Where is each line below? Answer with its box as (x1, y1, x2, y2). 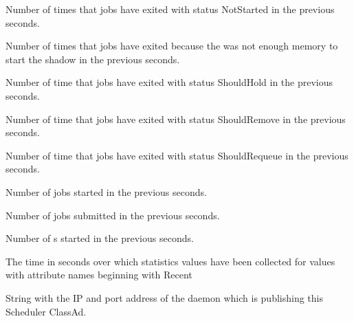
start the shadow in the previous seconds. (5, 52, 180, 66)
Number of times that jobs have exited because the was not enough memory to (5, 38, 338, 53)
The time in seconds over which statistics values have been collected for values (5, 254, 335, 268)
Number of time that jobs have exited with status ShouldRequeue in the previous (5, 148, 349, 162)
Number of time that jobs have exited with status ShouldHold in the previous (5, 75, 333, 89)
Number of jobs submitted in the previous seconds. (5, 208, 220, 222)
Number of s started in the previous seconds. (5, 231, 194, 245)
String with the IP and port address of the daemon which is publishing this (5, 290, 323, 305)
